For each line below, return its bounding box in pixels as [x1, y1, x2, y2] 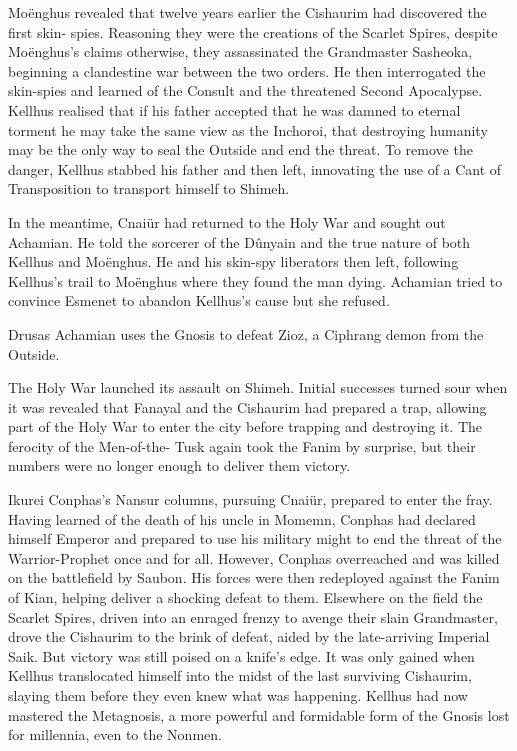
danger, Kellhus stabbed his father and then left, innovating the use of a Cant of [8, 158, 502, 179]
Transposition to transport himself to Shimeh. [8, 178, 290, 199]
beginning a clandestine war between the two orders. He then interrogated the [8, 60, 486, 81]
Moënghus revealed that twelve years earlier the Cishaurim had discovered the [8, 2, 487, 22]
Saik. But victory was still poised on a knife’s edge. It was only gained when [8, 645, 475, 666]
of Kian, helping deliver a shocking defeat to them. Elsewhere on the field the [8, 587, 483, 608]
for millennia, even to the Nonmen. [8, 724, 222, 745]
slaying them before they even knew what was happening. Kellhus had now [8, 685, 468, 705]
